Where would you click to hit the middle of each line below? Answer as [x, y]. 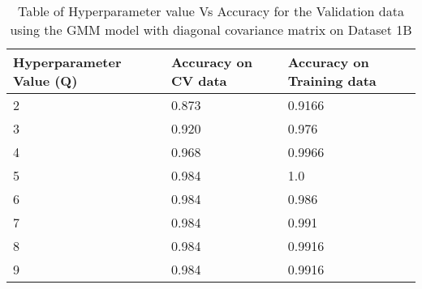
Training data [332, 81]
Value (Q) [45, 81]
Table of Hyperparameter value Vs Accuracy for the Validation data [211, 11]
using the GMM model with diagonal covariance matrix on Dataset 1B [211, 30]
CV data [199, 81]
